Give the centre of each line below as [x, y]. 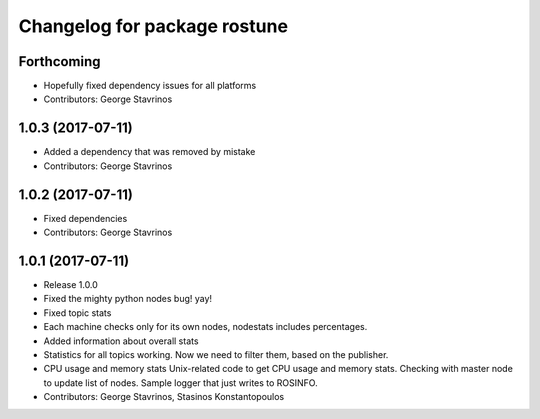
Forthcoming [59, 61]
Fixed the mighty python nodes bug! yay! [128, 299]
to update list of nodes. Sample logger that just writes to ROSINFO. [181, 382]
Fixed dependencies [85, 218]
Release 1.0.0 [71, 284]
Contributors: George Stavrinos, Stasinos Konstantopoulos [164, 397]
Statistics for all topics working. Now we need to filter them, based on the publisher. [216, 354]
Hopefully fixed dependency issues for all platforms [150, 86]
